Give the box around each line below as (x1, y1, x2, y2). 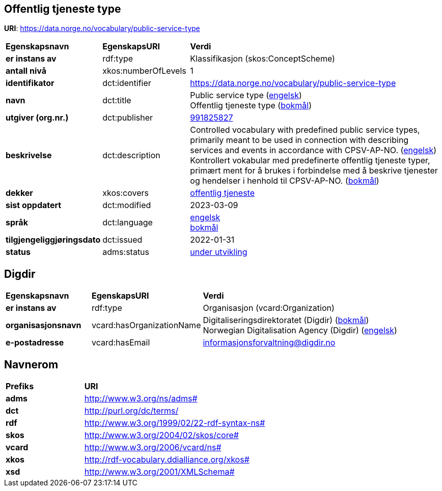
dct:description (102, 150, 160, 161)
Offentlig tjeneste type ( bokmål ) (190, 100, 312, 111)
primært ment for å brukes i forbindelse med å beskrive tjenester (190, 165, 438, 176)
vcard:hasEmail (91, 337, 150, 348)
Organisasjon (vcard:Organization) (203, 303, 335, 313)
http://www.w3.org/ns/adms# (84, 393, 198, 404)
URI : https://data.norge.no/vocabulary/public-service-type (4, 24, 200, 33)
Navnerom (4, 358, 59, 371)
